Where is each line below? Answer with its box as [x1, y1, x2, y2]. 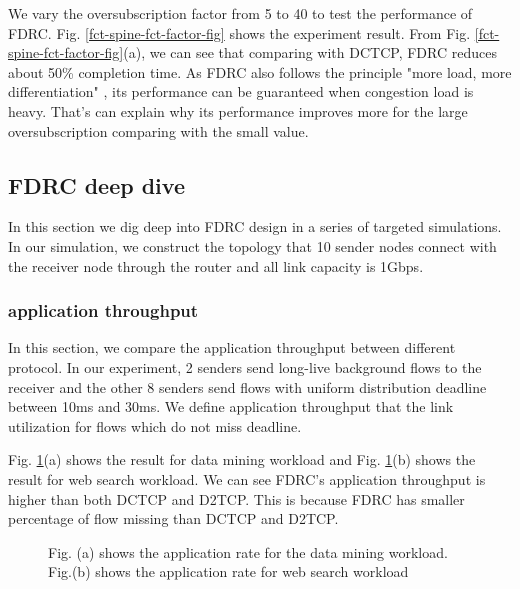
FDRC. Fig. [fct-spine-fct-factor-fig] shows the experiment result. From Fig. [8, 22, 471, 43]
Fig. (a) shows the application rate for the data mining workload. [48, 541, 448, 562]
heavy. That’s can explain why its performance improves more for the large [8, 100, 468, 121]
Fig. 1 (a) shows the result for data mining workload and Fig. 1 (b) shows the [8, 449, 476, 470]
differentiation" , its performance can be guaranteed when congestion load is [8, 81, 474, 102]
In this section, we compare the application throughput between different [8, 337, 456, 358]
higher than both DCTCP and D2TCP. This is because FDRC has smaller [8, 488, 465, 509]
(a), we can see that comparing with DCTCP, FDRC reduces [123, 42, 497, 63]
